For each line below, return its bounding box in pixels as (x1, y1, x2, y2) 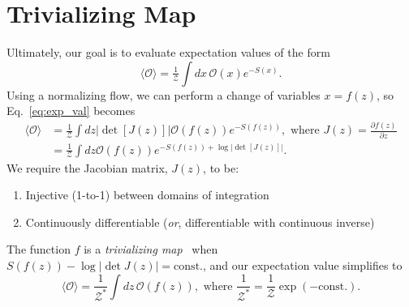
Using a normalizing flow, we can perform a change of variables (6, 86, 321, 103)
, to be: (203, 159, 239, 176)
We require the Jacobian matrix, (6, 159, 168, 176)
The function (6, 241, 71, 258)
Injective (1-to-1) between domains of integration (25, 186, 269, 203)
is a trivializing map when (84, 241, 218, 258)
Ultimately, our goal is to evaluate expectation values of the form (6, 44, 330, 61)
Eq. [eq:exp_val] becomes (6, 102, 136, 119)
